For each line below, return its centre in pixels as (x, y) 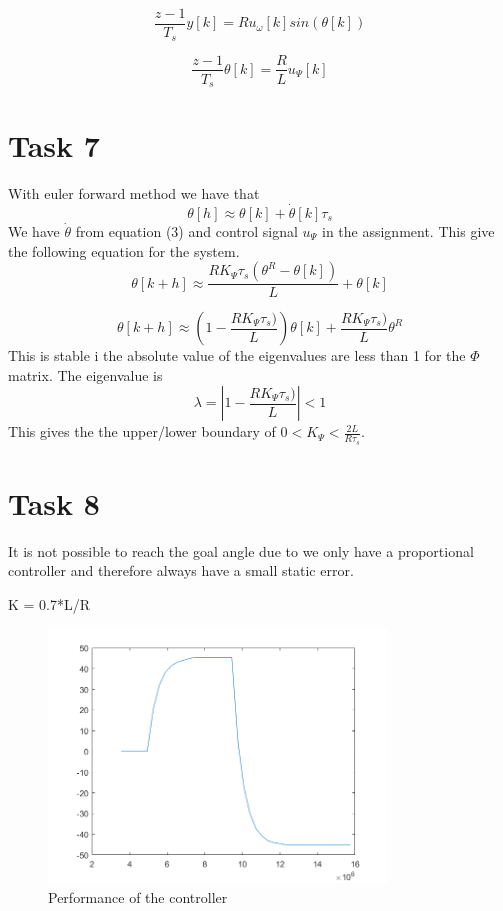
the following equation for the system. (124, 250)
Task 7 (54, 145)
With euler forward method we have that (134, 193)
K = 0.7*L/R (49, 603)
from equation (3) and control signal (186, 230)
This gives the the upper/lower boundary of (142, 431)
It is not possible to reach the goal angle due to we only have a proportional (241, 550)
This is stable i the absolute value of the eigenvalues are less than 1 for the (237, 355)
